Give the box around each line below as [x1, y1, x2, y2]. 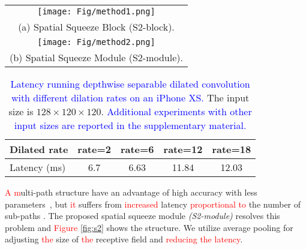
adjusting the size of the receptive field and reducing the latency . [5, 233, 243, 245]
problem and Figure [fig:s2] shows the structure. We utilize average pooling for [5, 221, 293, 233]
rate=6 [120, 142, 154, 156]
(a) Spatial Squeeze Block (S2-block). [18, 20, 175, 34]
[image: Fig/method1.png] [37, 7, 155, 16]
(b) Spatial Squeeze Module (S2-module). [10, 50, 183, 64]
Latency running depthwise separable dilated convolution [10, 77, 250, 91]
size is [8, 104, 34, 118]
